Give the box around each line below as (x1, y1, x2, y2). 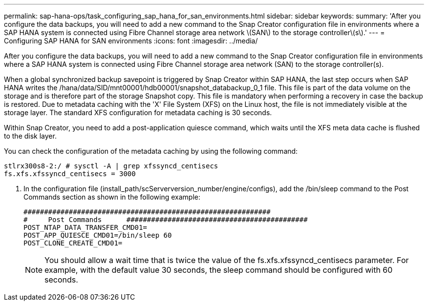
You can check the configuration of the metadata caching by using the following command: (4, 147, 298, 155)
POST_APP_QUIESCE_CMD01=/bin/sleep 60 (23, 231, 172, 239)
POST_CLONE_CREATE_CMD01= (23, 239, 123, 247)
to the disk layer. (4, 132, 57, 140)
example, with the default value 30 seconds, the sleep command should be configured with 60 (44, 265, 393, 275)
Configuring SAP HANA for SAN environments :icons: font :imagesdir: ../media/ (4, 37, 258, 45)
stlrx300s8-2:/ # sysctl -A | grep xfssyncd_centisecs (4, 162, 218, 170)
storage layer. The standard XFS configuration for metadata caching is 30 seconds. (4, 108, 272, 117)
